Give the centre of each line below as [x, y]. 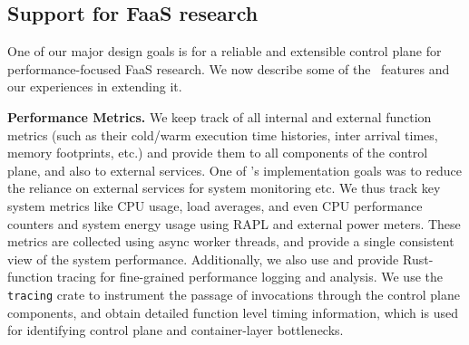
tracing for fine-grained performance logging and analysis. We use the [249, 277]
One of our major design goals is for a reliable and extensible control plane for [225, 51]
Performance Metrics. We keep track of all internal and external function [220, 116]
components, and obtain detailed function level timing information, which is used [233, 312]
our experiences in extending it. [95, 86]
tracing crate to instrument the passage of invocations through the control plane [234, 294]
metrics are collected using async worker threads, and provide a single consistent [231, 241]
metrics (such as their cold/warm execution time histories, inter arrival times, [223, 134]
